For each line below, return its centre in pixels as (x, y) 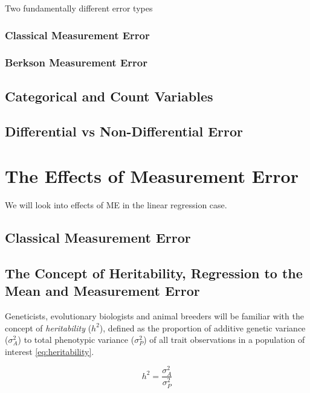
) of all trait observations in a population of (224, 340)
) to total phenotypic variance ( (76, 340)
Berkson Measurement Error (76, 62)
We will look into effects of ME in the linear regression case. (116, 204)
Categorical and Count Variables (109, 96)
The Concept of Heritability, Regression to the (154, 273)
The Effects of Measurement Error (152, 176)
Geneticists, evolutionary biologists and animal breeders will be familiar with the (154, 315)
